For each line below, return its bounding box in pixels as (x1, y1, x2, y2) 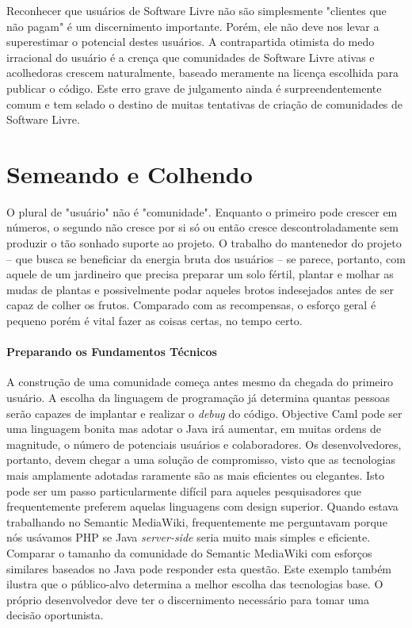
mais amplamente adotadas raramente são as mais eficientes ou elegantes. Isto (6, 466, 384, 483)
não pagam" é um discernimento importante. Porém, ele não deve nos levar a (6, 17, 380, 34)
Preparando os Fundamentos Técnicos (6, 343, 217, 360)
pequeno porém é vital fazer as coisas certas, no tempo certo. (6, 312, 303, 329)
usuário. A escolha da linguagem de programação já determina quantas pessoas (6, 389, 390, 406)
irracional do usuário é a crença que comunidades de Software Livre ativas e (6, 48, 375, 65)
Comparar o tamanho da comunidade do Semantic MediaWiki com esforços (6, 544, 372, 561)
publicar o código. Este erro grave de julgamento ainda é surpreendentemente (6, 79, 382, 96)
